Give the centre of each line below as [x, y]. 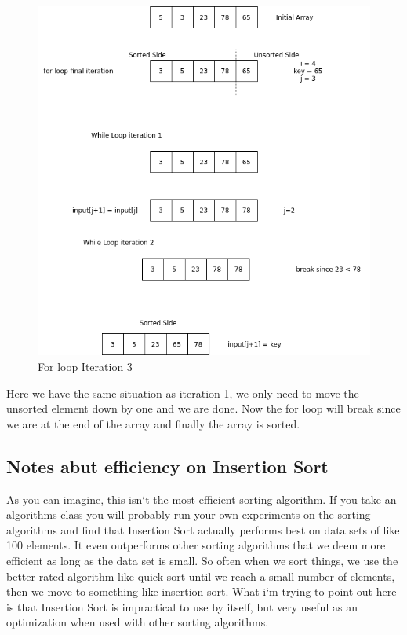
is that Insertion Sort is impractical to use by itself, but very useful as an [182, 606]
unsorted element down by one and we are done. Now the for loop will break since [203, 408]
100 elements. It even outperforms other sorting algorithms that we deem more [196, 545]
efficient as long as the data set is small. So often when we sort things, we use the [202, 561]
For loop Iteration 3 [85, 367]
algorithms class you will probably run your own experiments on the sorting [189, 514]
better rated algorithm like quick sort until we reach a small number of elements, [201, 576]
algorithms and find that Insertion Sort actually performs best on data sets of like [203, 529]
